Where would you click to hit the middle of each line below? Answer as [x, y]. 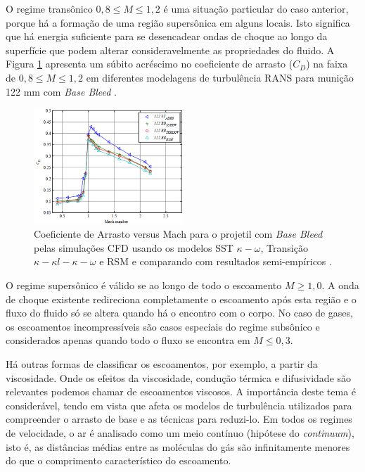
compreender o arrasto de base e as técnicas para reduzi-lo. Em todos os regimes [179, 419]
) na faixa [327, 64]
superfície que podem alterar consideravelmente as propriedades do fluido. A [170, 50]
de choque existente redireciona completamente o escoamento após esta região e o [181, 299]
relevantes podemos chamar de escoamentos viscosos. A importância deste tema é [181, 391]
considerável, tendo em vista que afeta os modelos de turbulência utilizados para [179, 405]
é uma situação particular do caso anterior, [256, 8]
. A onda [340, 285]
